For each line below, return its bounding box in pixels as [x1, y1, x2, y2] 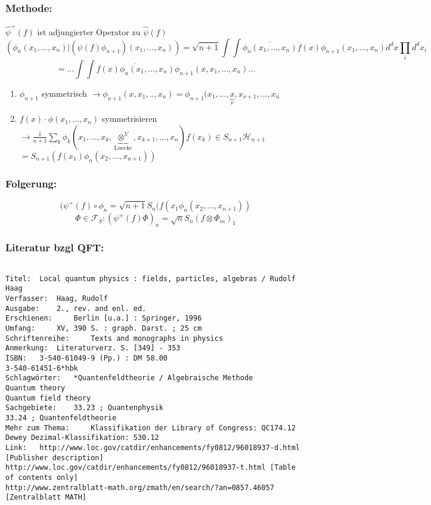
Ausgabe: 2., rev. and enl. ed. [5, 304, 147, 313]
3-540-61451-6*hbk [5, 364, 78, 372]
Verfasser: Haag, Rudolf [5, 294, 108, 303]
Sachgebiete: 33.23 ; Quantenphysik [5, 404, 163, 412]
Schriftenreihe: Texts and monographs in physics [5, 334, 224, 343]
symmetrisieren [101, 112, 157, 125]
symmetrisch [41, 87, 87, 99]
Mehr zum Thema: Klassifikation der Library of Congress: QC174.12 [5, 423, 296, 432]
